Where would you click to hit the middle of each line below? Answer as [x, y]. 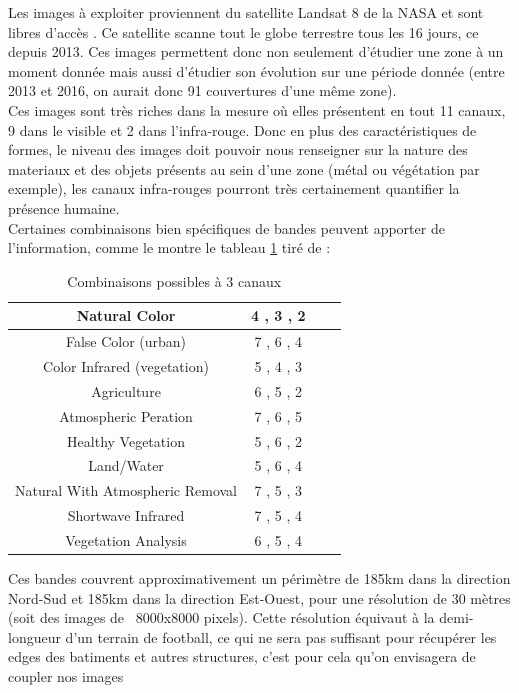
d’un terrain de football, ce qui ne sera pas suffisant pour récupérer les [281, 636]
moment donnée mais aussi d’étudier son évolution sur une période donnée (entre [256, 70]
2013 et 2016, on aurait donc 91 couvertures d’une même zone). [202, 90]
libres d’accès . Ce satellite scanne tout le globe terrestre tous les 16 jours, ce [243, 31]
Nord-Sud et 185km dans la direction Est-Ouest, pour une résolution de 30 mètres [259, 597]
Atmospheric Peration [126, 415]
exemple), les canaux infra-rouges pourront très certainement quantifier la [234, 188]
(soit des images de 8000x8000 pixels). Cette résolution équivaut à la [221, 617]
